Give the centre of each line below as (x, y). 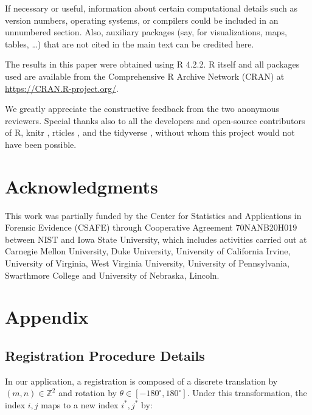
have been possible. (41, 144)
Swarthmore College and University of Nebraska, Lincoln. (112, 275)
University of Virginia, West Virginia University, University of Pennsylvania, (147, 263)
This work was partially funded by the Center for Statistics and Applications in (153, 215)
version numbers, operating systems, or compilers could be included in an (142, 20)
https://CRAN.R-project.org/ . (62, 88)
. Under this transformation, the (247, 393)
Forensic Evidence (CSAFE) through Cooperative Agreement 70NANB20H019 (151, 227)
